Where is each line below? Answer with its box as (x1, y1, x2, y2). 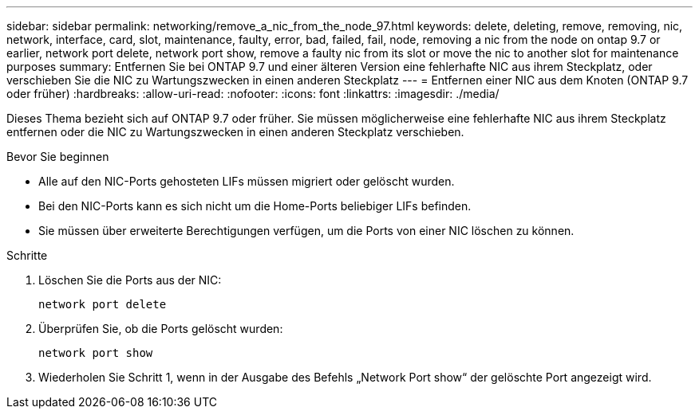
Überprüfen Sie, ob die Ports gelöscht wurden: (38, 322, 283, 335)
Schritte (6, 249, 48, 262)
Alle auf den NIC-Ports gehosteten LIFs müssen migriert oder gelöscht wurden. (38, 174, 455, 188)
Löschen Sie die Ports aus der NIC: (38, 273, 222, 287)
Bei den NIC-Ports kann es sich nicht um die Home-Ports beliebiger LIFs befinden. (38, 199, 472, 213)
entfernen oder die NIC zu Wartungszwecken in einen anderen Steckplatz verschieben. (6, 125, 464, 139)
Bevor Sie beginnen (6, 150, 109, 163)
